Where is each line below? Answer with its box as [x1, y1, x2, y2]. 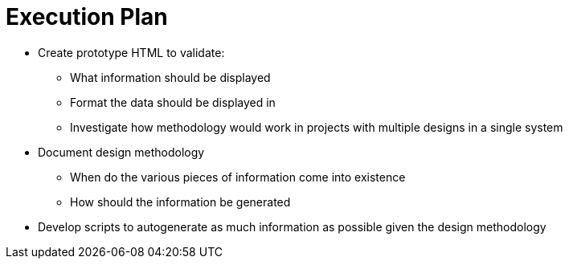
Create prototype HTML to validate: [38, 45, 225, 59]
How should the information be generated [70, 194, 291, 209]
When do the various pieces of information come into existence [70, 169, 406, 184]
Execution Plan [6, 3, 168, 31]
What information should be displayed [70, 70, 271, 84]
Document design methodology [38, 145, 205, 159]
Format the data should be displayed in [70, 95, 276, 109]
